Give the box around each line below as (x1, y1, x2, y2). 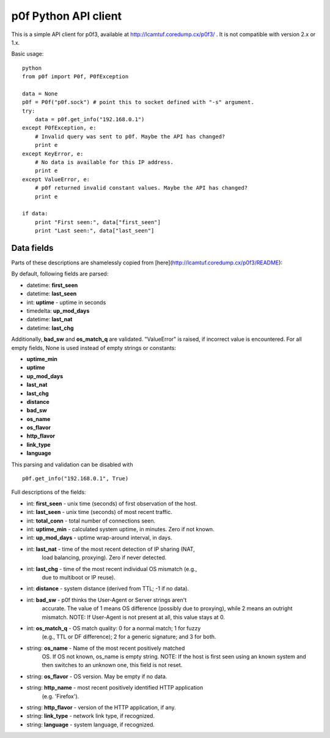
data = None (22, 90, 58, 97)
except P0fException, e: (22, 124, 97, 132)
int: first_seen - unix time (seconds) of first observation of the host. (26, 499, 197, 507)
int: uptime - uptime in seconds (26, 299, 106, 306)
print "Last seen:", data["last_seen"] (34, 227, 155, 234)
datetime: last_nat (26, 316, 73, 323)
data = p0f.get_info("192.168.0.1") (34, 116, 145, 123)
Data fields (11, 242, 54, 253)
